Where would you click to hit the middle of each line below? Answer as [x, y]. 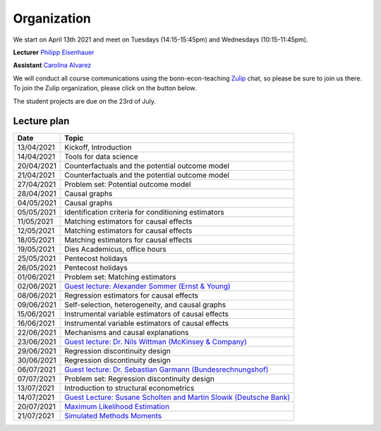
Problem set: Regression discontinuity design [139, 379]
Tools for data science [102, 157]
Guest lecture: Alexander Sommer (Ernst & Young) [147, 286]
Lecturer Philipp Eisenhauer [54, 52]
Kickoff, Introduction [98, 147]
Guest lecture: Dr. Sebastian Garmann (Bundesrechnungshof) [167, 370]
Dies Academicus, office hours [115, 249]
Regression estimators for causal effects [132, 296]
